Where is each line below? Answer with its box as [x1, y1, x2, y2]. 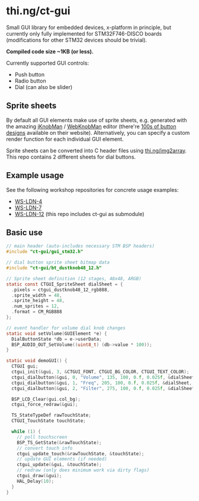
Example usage [6, 170, 64, 180]
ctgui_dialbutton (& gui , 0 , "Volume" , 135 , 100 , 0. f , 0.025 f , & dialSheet [11, 374, 195, 380]
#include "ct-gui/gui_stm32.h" [6, 249, 84, 255]
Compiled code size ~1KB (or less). [6, 47, 94, 55]
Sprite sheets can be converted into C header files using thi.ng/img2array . [6, 147, 187, 154]
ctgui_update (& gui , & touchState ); [17, 462, 102, 468]
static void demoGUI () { [6, 358, 68, 364]
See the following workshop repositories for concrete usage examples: [6, 186, 179, 194]
